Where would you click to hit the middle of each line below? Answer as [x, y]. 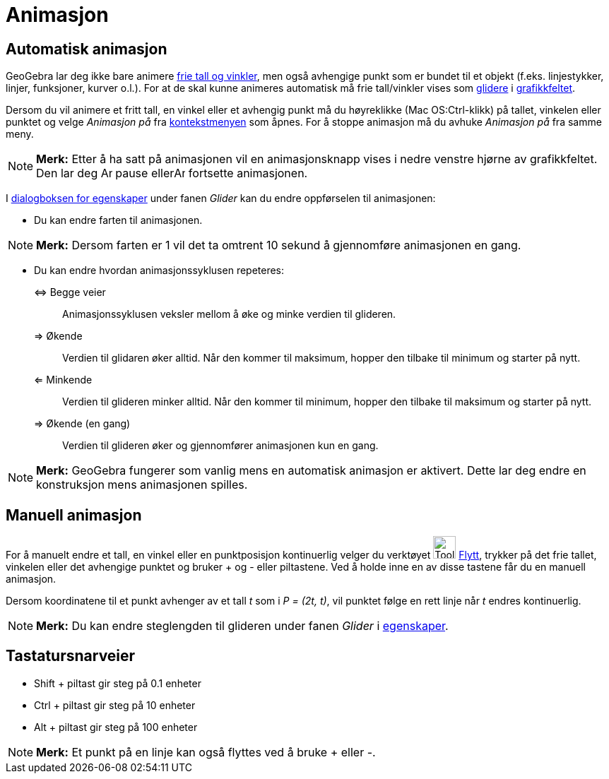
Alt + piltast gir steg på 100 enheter [116, 727]
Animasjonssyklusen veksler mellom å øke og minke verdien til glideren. [229, 314]
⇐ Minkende [63, 380]
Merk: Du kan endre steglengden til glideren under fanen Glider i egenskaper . [242, 626]
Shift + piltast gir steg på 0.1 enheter [118, 683]
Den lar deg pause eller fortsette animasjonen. [172, 173]
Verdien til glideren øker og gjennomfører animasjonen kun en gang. [220, 446]
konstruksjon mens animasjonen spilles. [142, 485]
